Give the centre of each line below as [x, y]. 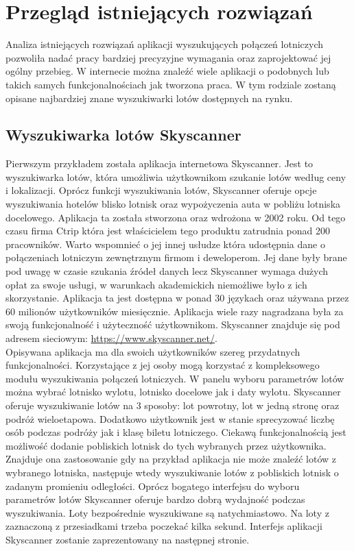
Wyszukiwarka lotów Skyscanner [123, 135]
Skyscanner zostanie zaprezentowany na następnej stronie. [128, 539]
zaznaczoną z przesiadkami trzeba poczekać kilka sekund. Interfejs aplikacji [164, 526]
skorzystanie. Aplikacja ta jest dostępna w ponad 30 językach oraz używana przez [177, 298]
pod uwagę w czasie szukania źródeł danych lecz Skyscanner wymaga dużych [167, 271]
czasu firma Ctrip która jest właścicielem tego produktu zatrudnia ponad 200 [168, 231]
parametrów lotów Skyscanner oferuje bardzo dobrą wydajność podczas [155, 499]
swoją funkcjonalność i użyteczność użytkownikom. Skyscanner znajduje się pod [173, 325]
